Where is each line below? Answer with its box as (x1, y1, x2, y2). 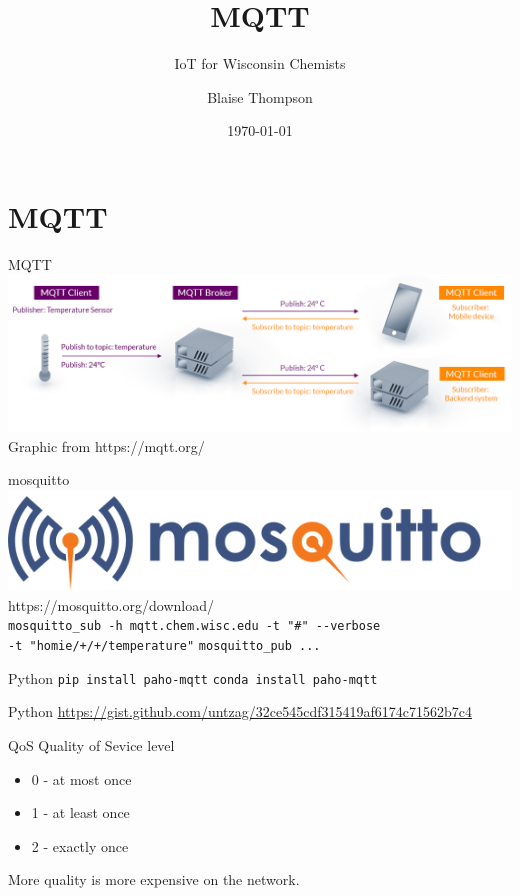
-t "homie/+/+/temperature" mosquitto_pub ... (8, 639, 321, 654)
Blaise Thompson (207, 86, 313, 107)
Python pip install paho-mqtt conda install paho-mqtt (8, 667, 378, 688)
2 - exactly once (31, 835, 129, 856)
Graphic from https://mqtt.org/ (8, 435, 205, 456)
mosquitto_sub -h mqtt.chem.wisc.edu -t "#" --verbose (8, 619, 381, 634)
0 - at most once (31, 768, 132, 789)
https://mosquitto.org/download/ (8, 594, 214, 615)
